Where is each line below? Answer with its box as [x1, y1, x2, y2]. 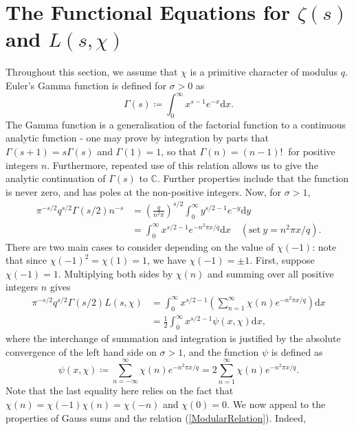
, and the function [183, 344, 259, 359]
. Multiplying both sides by [58, 266, 173, 280]
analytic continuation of [5, 171, 106, 185]
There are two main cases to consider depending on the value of [5, 239, 274, 253]
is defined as [271, 344, 323, 359]
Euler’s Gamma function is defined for [5, 78, 166, 92]
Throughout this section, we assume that [5, 65, 178, 79]
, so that [161, 144, 197, 158]
